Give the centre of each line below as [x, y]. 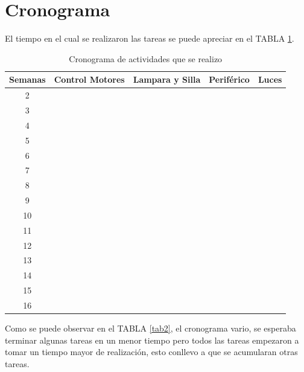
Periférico [229, 79]
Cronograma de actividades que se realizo [146, 58]
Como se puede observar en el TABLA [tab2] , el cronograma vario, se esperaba [150, 328]
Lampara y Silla [167, 79]
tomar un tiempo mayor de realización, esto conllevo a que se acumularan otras [151, 352]
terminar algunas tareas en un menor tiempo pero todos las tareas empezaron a [152, 340]
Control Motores [89, 79]
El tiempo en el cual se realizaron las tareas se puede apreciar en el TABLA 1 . [150, 38]
